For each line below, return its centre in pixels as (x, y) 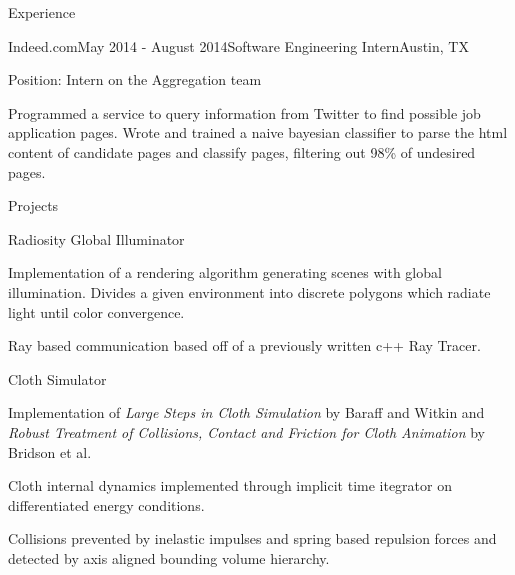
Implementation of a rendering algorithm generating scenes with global (225, 272)
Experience (42, 12)
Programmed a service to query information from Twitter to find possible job (244, 112)
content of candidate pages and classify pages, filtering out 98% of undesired (242, 151)
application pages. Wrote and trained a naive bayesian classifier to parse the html (258, 132)
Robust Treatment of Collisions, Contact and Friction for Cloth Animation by (246, 431)
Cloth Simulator (57, 378)
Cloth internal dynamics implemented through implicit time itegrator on (230, 485)
